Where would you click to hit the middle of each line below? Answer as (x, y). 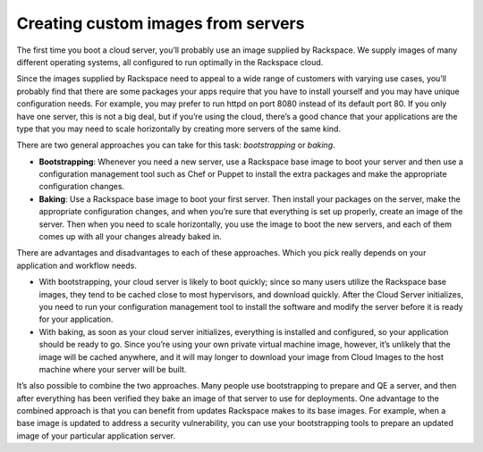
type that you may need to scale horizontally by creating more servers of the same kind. (179, 129)
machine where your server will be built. (113, 369)
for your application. (76, 319)
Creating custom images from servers (161, 23)
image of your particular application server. (96, 435)
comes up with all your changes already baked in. (131, 237)
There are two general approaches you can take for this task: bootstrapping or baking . (176, 145)
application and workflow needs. (77, 265)
